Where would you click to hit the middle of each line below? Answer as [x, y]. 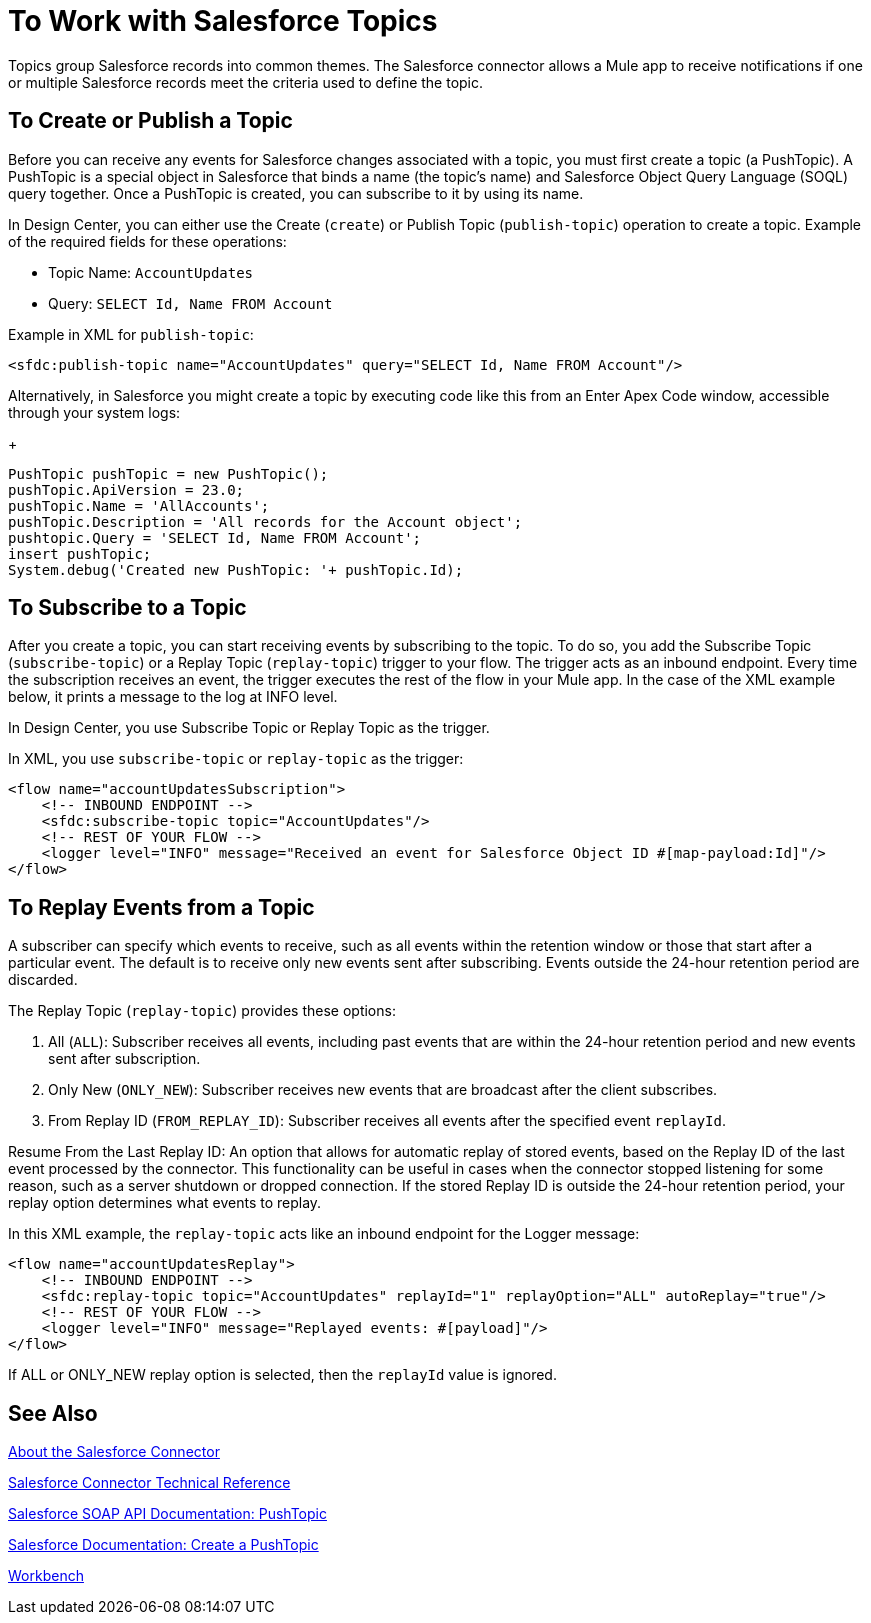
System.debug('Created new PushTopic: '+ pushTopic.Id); [236, 569]
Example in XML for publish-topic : [131, 334]
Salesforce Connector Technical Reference [149, 1483]
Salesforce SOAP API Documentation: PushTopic [167, 1514]
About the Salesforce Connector [114, 1452]
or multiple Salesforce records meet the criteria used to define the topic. [246, 82]
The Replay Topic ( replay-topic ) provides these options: [202, 1011]
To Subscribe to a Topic [127, 608]
